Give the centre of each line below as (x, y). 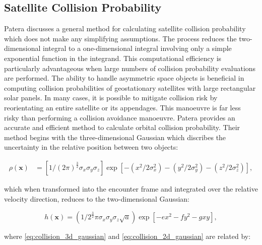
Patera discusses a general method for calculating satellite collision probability (125, 28)
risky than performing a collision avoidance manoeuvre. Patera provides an (120, 117)
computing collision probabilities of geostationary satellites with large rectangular (130, 87)
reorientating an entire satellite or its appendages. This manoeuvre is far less (122, 107)
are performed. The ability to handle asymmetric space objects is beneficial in (124, 78)
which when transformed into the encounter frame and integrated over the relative (131, 188)
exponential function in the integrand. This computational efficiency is (113, 58)
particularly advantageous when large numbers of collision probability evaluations (130, 68)
